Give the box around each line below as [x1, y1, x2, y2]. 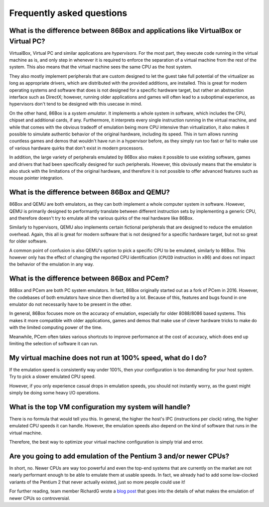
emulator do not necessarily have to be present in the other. [9, 301, 132, 307]
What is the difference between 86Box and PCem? [9, 274, 169, 283]
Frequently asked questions [9, 7, 128, 18]
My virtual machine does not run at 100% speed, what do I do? [9, 354, 207, 362]
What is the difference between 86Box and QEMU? [9, 188, 170, 197]
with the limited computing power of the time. [9, 324, 103, 331]
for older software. [9, 238, 47, 244]
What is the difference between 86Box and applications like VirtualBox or [9, 26, 242, 35]
